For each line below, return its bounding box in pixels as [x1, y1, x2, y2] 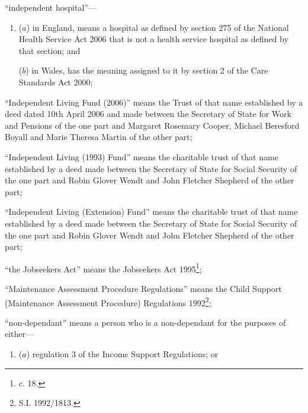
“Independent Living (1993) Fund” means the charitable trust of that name [5, 150, 278, 163]
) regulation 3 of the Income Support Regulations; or [26, 347, 219, 360]
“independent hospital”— [5, 1, 97, 13]
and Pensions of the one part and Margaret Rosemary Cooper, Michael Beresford [5, 119, 300, 131]
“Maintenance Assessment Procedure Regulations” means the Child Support [5, 282, 282, 294]
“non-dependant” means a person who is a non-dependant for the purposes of [5, 316, 286, 328]
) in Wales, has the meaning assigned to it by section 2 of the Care [25, 64, 268, 77]
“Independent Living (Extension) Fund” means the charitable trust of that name [5, 205, 298, 218]
